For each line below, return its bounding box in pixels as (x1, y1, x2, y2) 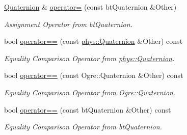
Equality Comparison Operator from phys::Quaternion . (4, 52, 175, 63)
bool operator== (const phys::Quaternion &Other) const (4, 36, 183, 46)
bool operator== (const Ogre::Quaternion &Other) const (4, 70, 183, 80)
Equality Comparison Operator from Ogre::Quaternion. (4, 87, 176, 97)
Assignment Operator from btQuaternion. (4, 18, 132, 29)
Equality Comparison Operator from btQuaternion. (4, 121, 162, 132)
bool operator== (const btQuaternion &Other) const (4, 104, 171, 115)
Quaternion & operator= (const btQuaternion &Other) (4, 2, 177, 12)
